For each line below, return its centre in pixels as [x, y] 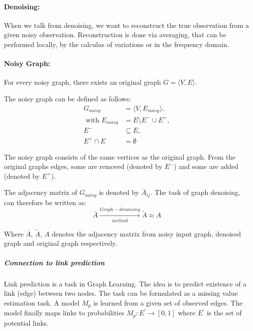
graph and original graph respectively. [61, 243]
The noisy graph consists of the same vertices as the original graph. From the [120, 156]
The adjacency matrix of [41, 192]
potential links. [26, 322]
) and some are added [206, 166]
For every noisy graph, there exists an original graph [83, 82]
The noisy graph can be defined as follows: [68, 98]
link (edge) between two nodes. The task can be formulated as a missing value [121, 293]
